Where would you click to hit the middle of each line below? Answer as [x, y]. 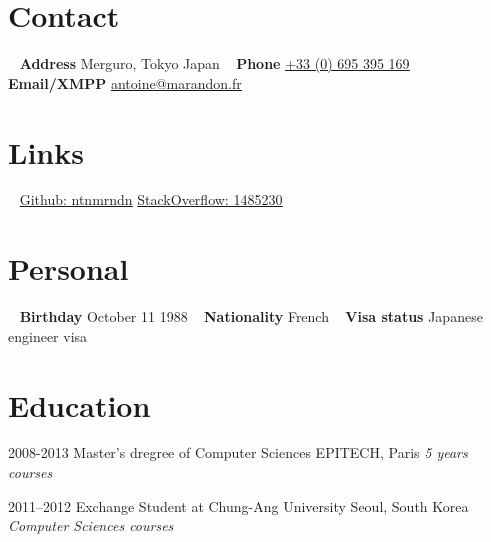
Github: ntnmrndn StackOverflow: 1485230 [151, 199]
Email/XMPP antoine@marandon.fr [125, 82]
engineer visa [48, 335]
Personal [68, 268]
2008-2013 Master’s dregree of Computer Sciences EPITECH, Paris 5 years [238, 452]
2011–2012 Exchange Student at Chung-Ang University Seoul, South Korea [238, 505]
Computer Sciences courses [91, 525]
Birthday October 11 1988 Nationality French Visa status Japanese [251, 316]
